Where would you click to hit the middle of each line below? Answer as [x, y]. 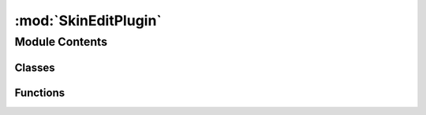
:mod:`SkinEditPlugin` [88, 20]
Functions [40, 93]
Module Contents [61, 42]
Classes [35, 67]
